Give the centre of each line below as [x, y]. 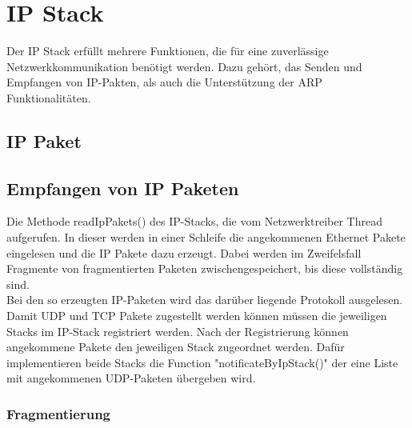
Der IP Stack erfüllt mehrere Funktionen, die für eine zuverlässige [168, 51]
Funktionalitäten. [49, 97]
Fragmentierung [59, 413]
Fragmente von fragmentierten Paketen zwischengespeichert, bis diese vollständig [205, 268]
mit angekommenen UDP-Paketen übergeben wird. [131, 378]
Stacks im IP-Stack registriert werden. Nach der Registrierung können [178, 331]
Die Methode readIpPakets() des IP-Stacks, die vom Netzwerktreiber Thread [194, 221]
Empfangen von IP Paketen [123, 188]
